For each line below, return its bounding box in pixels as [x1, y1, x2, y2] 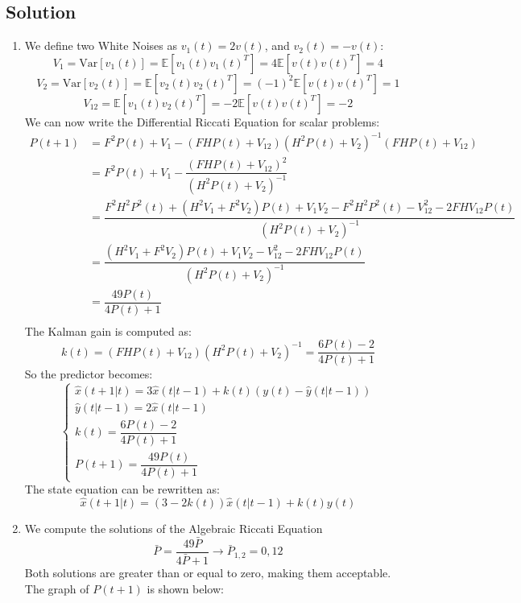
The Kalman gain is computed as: [24, 322, 192, 339]
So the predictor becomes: [24, 366, 153, 382]
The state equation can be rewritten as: [24, 481, 220, 498]
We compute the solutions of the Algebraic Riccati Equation [24, 520, 323, 537]
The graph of [24, 580, 89, 597]
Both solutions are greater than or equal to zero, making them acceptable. [24, 564, 391, 580]
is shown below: [147, 580, 224, 597]
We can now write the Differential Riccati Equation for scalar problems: [24, 113, 380, 130]
